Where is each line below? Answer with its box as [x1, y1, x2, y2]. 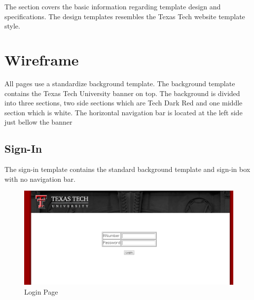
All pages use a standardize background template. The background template [4, 78, 235, 88]
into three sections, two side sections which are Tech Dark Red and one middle [4, 98, 243, 108]
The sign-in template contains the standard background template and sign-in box [4, 164, 251, 174]
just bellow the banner [4, 117, 73, 127]
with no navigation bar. [4, 173, 75, 184]
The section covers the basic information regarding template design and [4, 1, 221, 11]
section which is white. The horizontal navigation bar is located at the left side [4, 107, 243, 117]
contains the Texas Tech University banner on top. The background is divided [4, 88, 240, 98]
